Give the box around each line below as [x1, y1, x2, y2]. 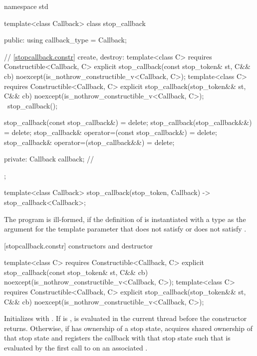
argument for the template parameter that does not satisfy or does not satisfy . [4, 223, 247, 234]
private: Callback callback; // [4, 153, 94, 164]
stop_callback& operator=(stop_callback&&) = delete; [4, 136, 175, 147]
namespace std [4, 1, 48, 11]
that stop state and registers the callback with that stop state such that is [4, 332, 231, 343]
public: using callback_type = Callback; [4, 34, 127, 45]
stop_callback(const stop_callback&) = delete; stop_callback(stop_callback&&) [4, 117, 252, 127]
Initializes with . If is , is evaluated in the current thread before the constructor [4, 313, 247, 323]
